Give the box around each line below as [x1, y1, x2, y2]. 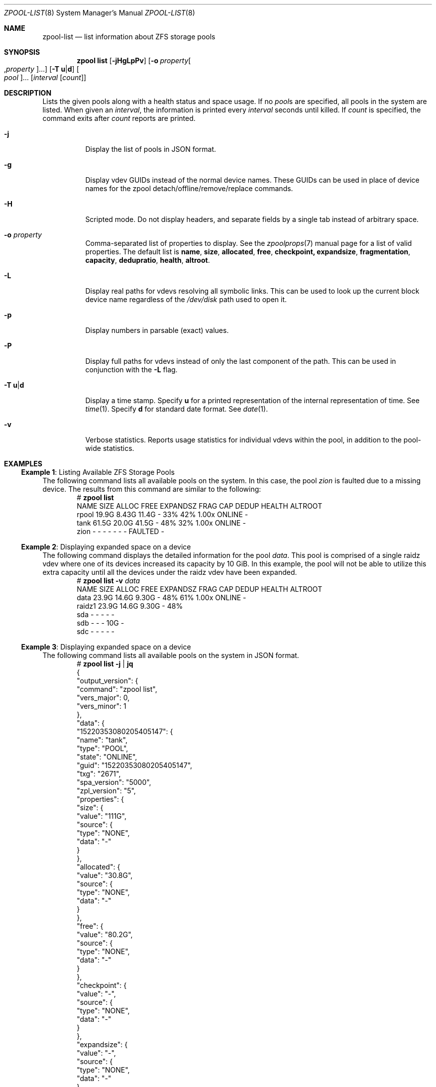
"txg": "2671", [77, 769, 121, 778]
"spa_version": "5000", [77, 778, 151, 786]
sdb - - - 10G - [77, 619, 124, 627]
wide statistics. [85, 444, 134, 452]
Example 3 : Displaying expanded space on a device [21, 643, 191, 651]
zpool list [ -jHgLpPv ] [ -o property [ [77, 56, 191, 65]
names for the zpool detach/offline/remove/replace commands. [85, 184, 293, 193]
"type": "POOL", [77, 744, 128, 753]
